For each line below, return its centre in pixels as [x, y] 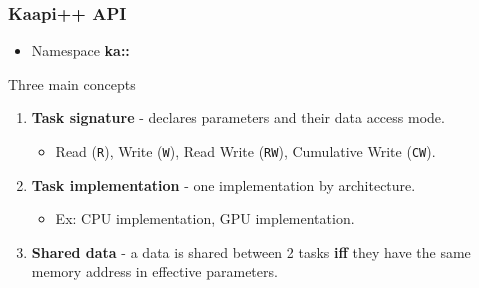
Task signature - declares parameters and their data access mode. [238, 117]
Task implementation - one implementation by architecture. [223, 184]
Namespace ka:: [80, 50]
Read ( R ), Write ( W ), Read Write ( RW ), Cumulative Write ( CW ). [245, 151]
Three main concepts [72, 83]
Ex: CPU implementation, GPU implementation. [205, 218]
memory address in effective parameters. [154, 271]
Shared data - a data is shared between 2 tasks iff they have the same [251, 251]
